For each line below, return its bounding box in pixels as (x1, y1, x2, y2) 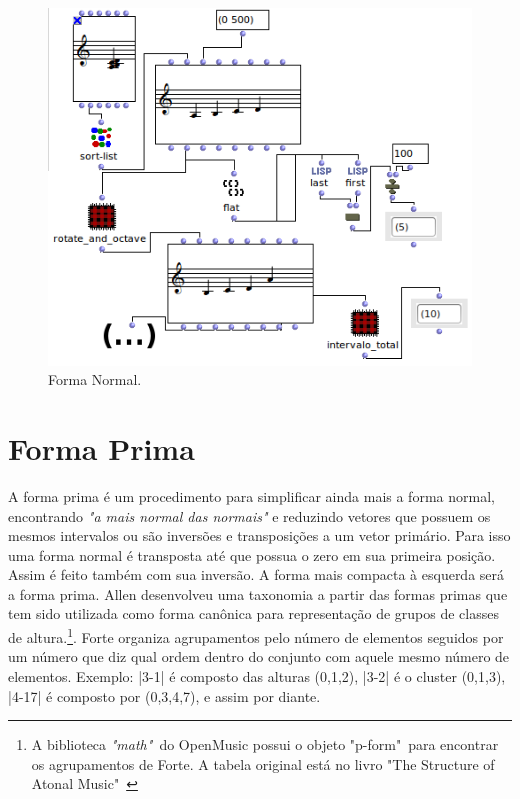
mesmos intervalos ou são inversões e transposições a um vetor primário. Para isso (8, 525, 511, 546)
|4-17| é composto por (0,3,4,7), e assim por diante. (8, 685, 321, 706)
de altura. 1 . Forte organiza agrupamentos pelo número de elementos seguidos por (8, 624, 504, 647)
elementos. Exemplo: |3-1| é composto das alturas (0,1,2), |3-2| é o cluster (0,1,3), (8, 665, 506, 686)
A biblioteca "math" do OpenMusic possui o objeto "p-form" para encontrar (31, 734, 499, 755)
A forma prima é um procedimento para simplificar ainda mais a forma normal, (8, 485, 495, 506)
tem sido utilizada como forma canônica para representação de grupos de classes (8, 603, 499, 624)
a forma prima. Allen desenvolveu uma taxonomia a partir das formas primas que (8, 583, 508, 604)
